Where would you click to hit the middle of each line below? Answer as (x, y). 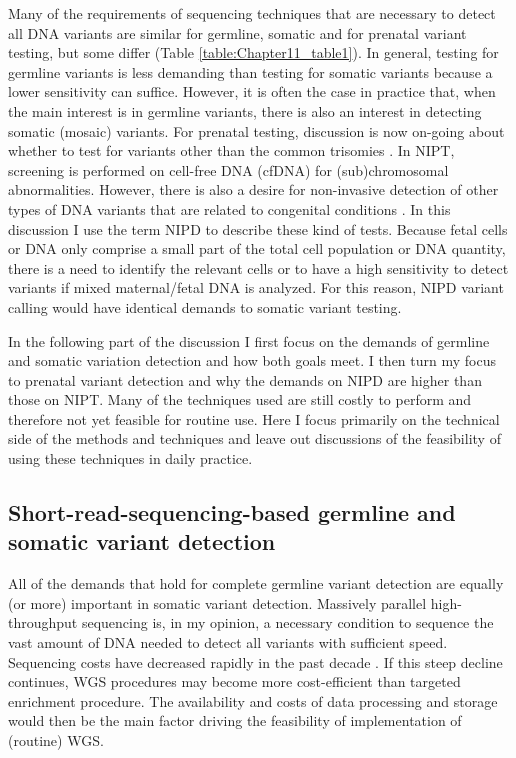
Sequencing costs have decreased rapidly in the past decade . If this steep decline (255, 661)
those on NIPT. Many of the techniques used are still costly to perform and (240, 399)
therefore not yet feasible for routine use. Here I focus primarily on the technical (254, 418)
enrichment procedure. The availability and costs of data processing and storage (253, 700)
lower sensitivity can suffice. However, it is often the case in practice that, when (252, 91)
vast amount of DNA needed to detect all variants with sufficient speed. (228, 642)
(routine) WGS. (56, 740)
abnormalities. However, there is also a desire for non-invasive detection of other (253, 189)
